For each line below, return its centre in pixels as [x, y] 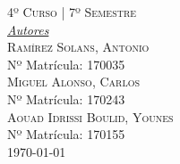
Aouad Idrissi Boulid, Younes [90, 116]
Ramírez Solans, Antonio [78, 47]
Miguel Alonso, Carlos [74, 82]
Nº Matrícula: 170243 [66, 98]
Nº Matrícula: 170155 [66, 134]
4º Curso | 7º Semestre [72, 12]
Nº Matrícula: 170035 [66, 64]
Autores [28, 29]
